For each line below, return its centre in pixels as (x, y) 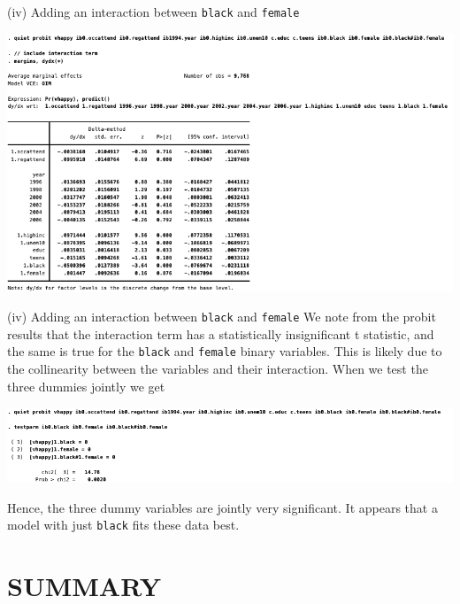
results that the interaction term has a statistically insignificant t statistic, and (221, 333)
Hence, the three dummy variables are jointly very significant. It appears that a (222, 507)
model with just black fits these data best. (123, 525)
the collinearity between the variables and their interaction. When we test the (218, 368)
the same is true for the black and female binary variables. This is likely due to (225, 351)
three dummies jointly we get (86, 386)
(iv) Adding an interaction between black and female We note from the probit (222, 317)
